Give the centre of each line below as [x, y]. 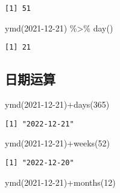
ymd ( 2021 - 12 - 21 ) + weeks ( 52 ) [57, 143]
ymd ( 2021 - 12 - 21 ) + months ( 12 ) [60, 182]
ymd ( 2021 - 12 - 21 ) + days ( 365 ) [57, 104]
